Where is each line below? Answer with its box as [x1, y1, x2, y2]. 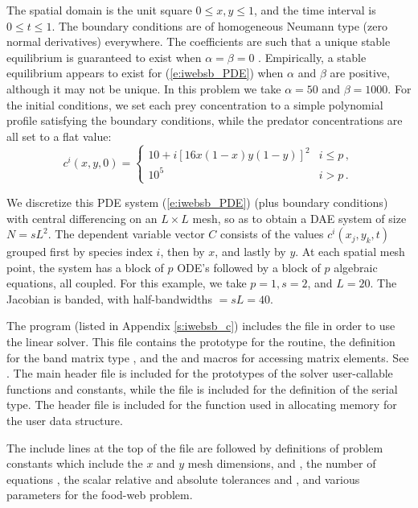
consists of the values [219, 225, 324, 242]
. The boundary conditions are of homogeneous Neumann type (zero [51, 17, 387, 34]
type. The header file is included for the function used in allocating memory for [6, 396, 397, 413]
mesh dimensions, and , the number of [187, 455, 376, 472]
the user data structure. [6, 412, 123, 429]
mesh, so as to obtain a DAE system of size [192, 209, 407, 226]
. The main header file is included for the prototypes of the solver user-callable [6, 365, 393, 382]
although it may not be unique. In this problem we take [6, 80, 281, 97]
